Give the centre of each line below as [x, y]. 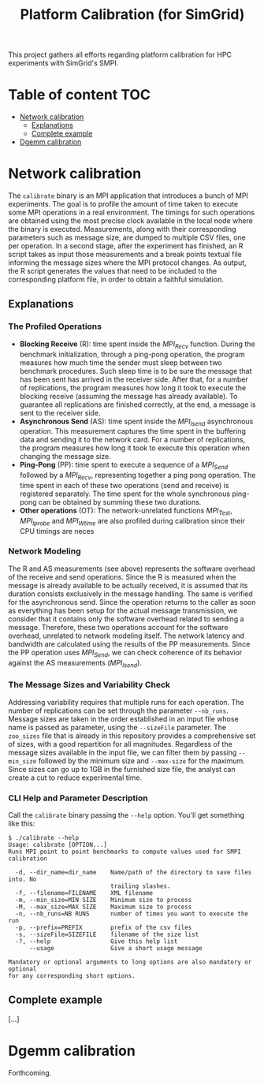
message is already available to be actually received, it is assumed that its [128, 585]
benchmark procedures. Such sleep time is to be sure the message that [136, 371]
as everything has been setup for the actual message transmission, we [123, 610]
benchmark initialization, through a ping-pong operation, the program [132, 354]
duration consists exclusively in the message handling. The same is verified [131, 594]
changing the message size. [65, 457]
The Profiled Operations [55, 326]
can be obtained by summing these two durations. [120, 501]
